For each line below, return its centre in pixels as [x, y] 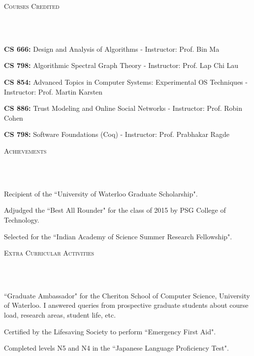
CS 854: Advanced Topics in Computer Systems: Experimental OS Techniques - [126, 81]
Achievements [25, 150]
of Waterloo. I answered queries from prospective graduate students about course [126, 305]
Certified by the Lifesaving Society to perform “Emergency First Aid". [110, 331]
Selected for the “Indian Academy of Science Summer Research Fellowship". [118, 236]
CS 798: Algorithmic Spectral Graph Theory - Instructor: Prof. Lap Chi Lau [121, 65]
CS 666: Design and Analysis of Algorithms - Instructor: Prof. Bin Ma [112, 49]
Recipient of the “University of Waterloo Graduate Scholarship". [101, 193]
